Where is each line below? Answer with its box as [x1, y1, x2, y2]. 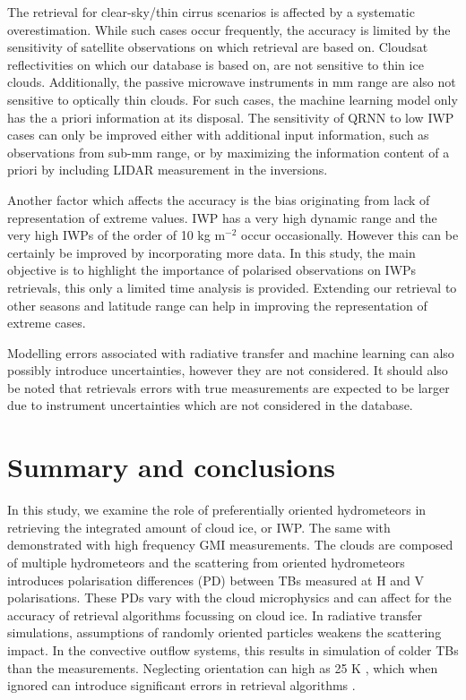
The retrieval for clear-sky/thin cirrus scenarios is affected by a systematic [7, 3, 415, 21]
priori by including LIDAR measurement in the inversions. [7, 160, 328, 179]
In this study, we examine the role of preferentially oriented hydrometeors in [7, 500, 427, 519]
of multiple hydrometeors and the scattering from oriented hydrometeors [7, 552, 405, 571]
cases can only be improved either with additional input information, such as [7, 125, 429, 144]
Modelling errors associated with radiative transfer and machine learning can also [7, 343, 454, 362]
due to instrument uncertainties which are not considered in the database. [7, 396, 413, 414]
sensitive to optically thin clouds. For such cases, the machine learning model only [7, 90, 458, 108]
